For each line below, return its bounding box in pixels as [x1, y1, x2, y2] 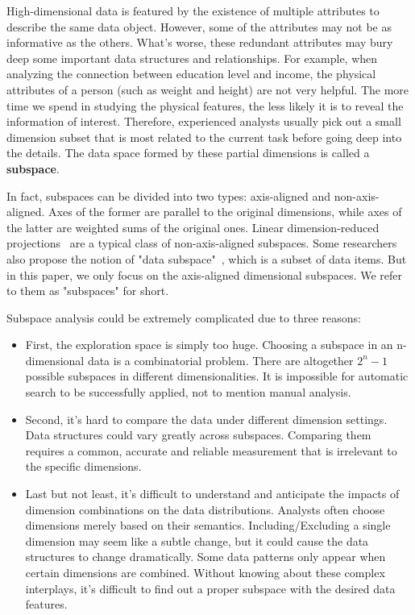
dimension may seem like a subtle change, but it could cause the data [25, 532, 369, 549]
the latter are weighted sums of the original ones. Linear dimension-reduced [6, 218, 380, 235]
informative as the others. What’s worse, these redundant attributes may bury [6, 34, 393, 51]
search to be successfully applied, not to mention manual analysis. [25, 384, 351, 401]
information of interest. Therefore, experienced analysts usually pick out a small [6, 113, 401, 130]
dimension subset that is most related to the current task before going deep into [6, 128, 402, 145]
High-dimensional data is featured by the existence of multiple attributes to [6, 2, 380, 19]
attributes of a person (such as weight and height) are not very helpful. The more [6, 81, 409, 98]
